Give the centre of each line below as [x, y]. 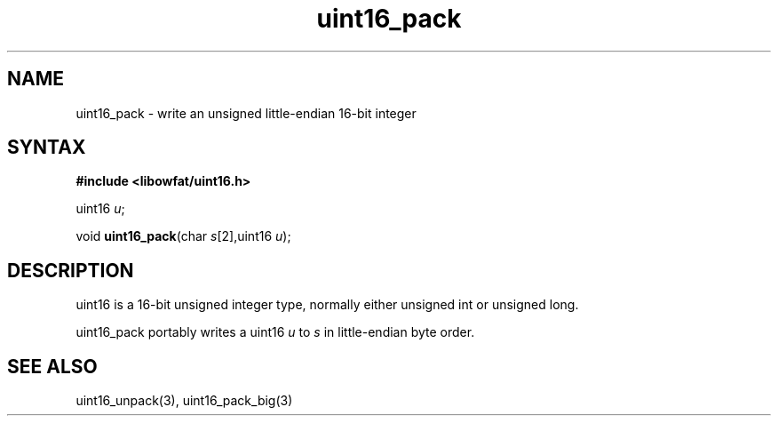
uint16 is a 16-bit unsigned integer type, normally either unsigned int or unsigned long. [327, 305]
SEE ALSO [52, 366]
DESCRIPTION [71, 270]
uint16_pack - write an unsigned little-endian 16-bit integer [246, 113]
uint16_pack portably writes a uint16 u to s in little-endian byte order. [275, 332]
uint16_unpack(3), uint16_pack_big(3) [184, 401]
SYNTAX [47, 148]
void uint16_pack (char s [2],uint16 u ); [183, 236]
